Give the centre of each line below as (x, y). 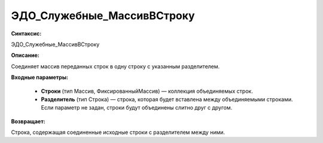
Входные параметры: (40, 77)
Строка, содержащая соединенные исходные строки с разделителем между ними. (118, 132)
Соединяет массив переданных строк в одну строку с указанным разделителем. (115, 66)
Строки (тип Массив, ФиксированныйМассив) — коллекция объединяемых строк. (147, 91)
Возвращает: (28, 121)
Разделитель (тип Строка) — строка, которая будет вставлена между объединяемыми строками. (167, 99)
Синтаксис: (26, 34)
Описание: (25, 55)
